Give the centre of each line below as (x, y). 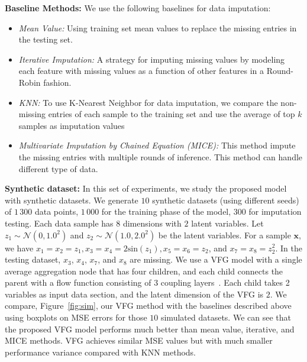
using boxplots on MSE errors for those (76, 317)
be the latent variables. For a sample (224, 235)
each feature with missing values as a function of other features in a (141, 71)
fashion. (57, 82)
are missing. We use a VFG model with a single (216, 259)
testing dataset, (33, 259)
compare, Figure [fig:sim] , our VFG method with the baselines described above (148, 306)
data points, (56, 211)
